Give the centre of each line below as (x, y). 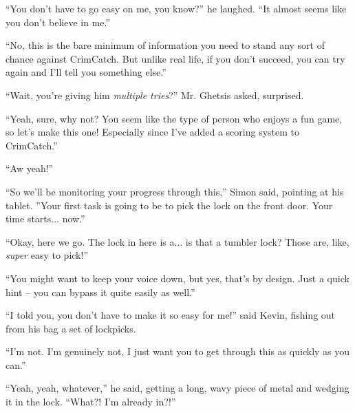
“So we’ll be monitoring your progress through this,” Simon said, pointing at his (175, 191)
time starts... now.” (45, 219)
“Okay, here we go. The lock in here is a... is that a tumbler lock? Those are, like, (177, 241)
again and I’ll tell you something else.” (86, 72)
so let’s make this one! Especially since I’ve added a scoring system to (152, 132)
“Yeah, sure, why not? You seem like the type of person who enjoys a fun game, (174, 118)
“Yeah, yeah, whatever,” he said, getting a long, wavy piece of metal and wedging (177, 388)
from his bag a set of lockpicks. (71, 328)
